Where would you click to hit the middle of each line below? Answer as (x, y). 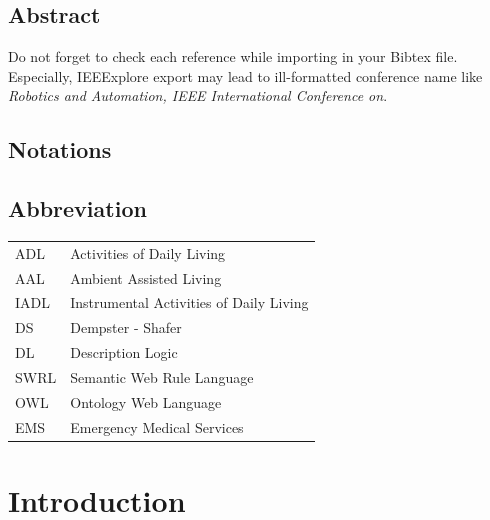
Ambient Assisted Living (146, 277)
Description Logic (124, 352)
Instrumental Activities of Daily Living (189, 302)
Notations (60, 149)
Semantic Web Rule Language (162, 376)
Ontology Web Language (146, 401)
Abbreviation (77, 208)
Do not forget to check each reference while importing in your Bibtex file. (233, 56)
